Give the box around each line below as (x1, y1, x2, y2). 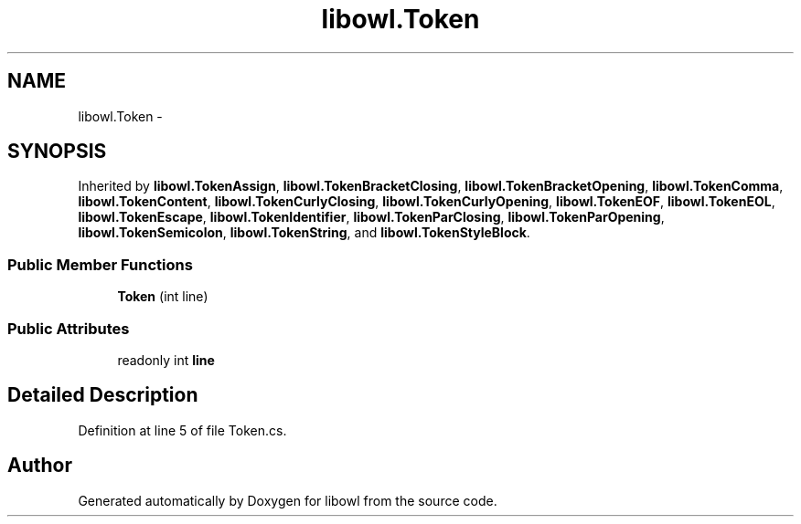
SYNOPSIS (7, 140, 107, 163)
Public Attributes (7, 319, 130, 338)
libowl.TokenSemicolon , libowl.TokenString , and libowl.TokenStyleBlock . (78, 225, 530, 241)
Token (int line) (117, 288, 208, 305)
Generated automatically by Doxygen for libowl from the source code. (78, 492, 497, 508)
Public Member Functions (7, 255, 193, 274)
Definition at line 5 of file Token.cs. (78, 422, 287, 438)
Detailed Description (7, 383, 198, 407)
